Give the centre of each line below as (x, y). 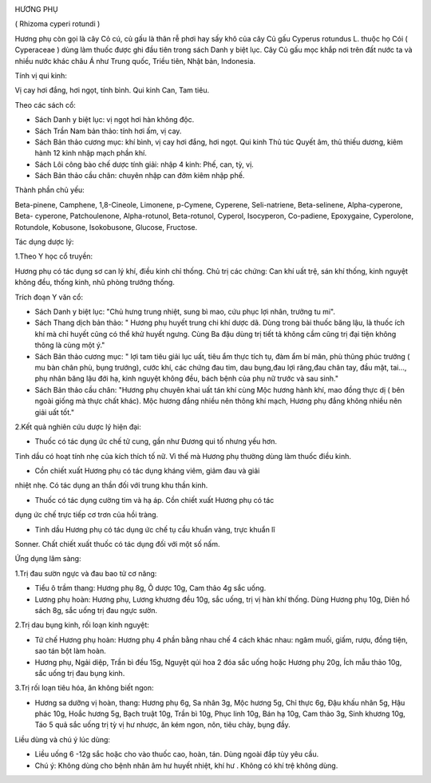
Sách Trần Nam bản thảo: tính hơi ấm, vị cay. (108, 131)
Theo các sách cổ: (45, 105)
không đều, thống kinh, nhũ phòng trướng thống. (95, 283)
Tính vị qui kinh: (41, 75)
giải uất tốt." (55, 412)
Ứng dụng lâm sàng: (48, 559)
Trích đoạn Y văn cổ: (49, 297)
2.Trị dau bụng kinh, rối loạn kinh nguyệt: (82, 625)
